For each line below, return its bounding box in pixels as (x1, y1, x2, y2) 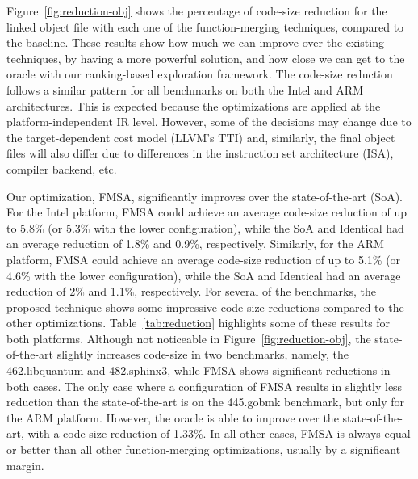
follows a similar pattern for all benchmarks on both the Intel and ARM (6, 81, 363, 98)
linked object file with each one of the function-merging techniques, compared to (6, 18, 404, 35)
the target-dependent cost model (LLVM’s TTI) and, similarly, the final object (6, 128, 395, 145)
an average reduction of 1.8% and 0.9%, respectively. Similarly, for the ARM (6, 235, 384, 252)
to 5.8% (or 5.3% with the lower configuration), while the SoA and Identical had (6, 219, 404, 236)
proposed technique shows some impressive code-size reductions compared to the (6, 298, 404, 315)
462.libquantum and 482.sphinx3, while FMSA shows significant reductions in (6, 362, 391, 379)
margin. (6, 456, 44, 473)
